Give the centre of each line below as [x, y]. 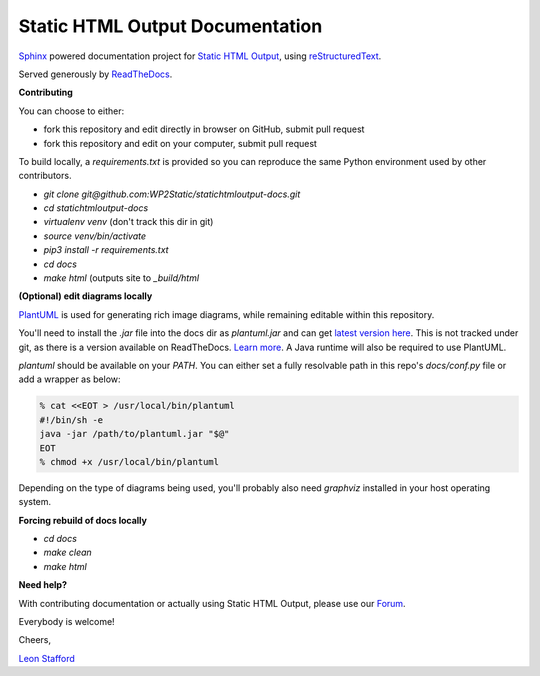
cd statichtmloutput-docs [96, 208]
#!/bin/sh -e [71, 419]
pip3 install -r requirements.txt [106, 250]
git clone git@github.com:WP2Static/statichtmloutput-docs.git [172, 194]
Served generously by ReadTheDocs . [95, 74]
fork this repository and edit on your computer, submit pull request [180, 143]
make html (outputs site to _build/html [121, 278]
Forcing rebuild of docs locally [82, 520]
